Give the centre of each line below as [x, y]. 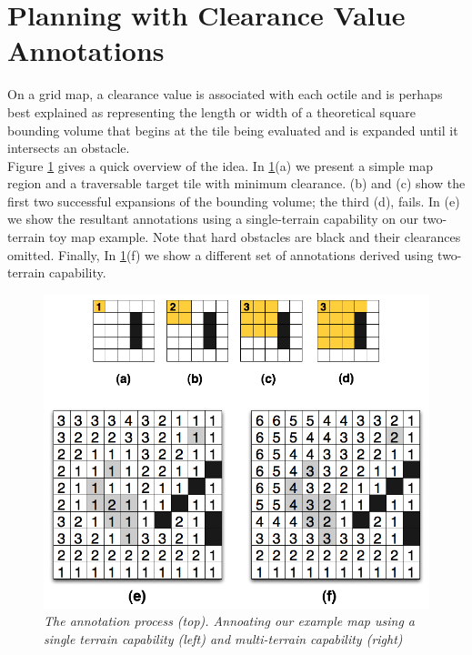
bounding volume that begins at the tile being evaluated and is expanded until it [233, 130]
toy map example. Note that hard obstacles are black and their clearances [255, 237]
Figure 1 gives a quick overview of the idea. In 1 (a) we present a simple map [220, 165]
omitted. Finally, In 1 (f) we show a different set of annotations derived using [221, 254]
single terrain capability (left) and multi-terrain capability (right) [223, 638]
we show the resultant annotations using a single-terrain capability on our [213, 219]
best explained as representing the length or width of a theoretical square [211, 111]
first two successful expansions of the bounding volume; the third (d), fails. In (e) [234, 201]
